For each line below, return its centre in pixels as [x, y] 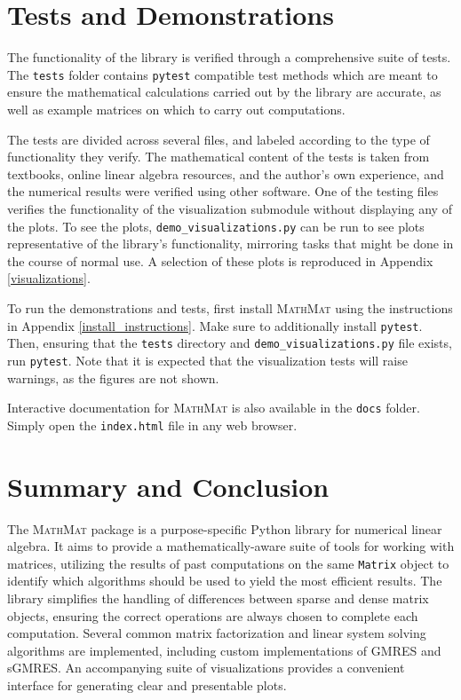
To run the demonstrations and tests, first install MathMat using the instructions [230, 307]
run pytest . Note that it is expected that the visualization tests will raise [207, 360]
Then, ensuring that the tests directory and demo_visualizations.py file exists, [230, 343]
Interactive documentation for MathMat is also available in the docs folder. [214, 408]
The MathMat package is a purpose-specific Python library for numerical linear [225, 528]
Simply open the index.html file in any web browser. [152, 425]
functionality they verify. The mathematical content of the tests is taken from [219, 157]
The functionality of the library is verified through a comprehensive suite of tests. [229, 57]
